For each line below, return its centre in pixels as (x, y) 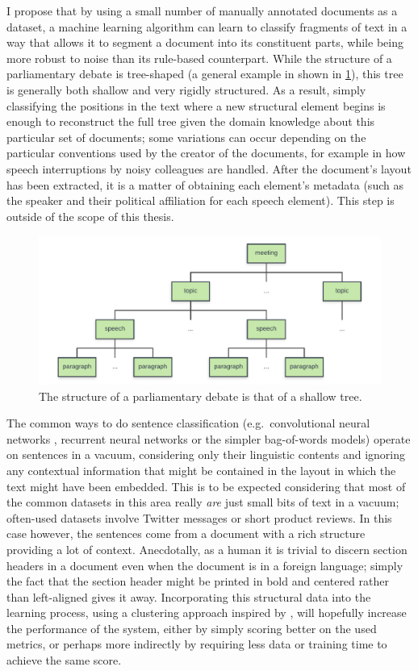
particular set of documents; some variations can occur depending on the (186, 137)
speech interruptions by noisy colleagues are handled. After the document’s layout (209, 168)
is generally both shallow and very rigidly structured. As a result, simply (186, 89)
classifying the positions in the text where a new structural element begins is (196, 105)
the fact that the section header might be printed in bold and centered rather (198, 581)
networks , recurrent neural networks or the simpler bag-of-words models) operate (209, 438)
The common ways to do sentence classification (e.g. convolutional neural (188, 423)
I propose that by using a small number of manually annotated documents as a (202, 10)
